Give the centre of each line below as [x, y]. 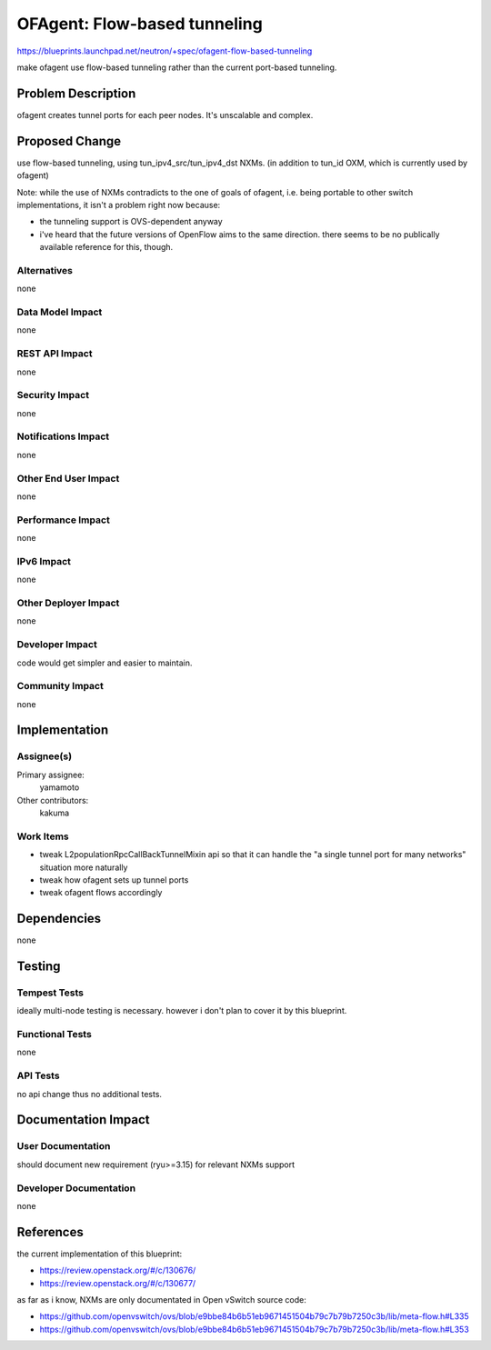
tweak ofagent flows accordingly [101, 893]
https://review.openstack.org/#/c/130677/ [118, 1283]
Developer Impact [57, 645]
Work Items [43, 836]
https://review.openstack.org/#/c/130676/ [118, 1270]
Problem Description [76, 93]
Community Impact [60, 686]
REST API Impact [55, 354]
